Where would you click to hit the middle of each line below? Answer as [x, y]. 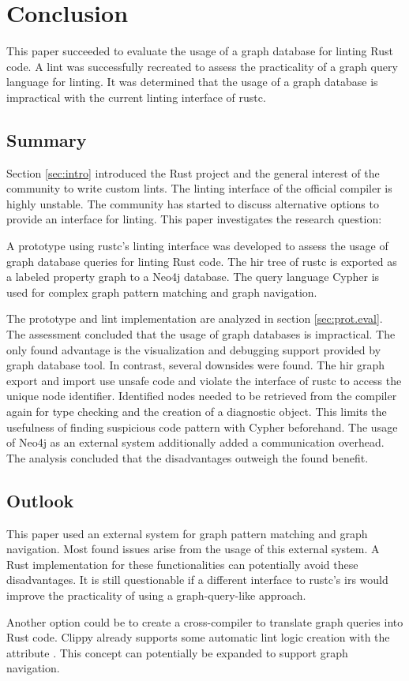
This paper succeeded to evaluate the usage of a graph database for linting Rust [200, 51]
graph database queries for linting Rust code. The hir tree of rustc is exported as [202, 261]
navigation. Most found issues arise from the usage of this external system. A [193, 549]
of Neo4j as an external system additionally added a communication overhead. [195, 442]
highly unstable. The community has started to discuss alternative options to [193, 203]
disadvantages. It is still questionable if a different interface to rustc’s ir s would [197, 580]
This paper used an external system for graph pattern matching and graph [187, 533]
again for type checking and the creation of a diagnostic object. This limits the [197, 412]
